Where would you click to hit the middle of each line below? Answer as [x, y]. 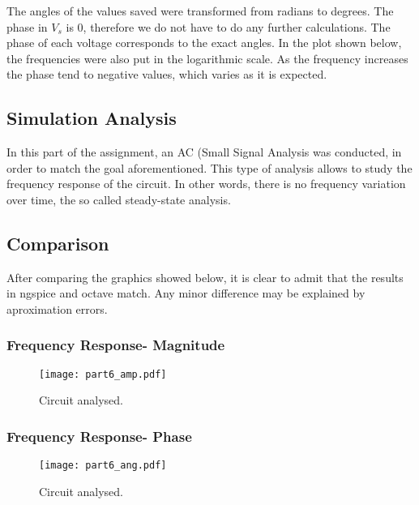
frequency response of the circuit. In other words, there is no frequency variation [206, 184]
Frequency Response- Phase [99, 436]
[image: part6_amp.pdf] [103, 374]
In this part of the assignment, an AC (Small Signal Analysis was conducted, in [204, 152]
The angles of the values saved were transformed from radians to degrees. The [200, 11]
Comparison [58, 243]
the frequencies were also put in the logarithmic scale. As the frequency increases [207, 58]
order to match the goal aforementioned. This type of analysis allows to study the [209, 167]
